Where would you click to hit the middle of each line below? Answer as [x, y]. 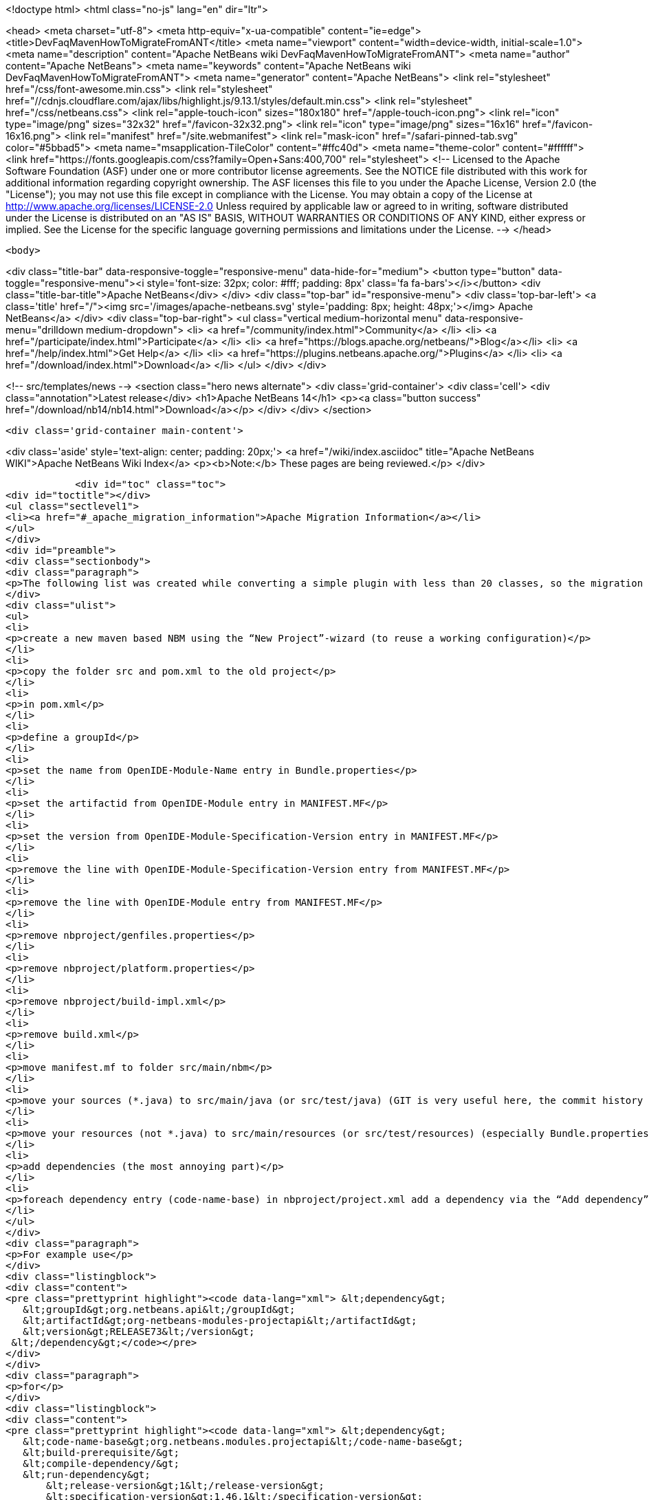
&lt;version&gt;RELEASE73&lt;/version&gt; [139, 1331]
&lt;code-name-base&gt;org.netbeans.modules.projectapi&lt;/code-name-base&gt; [243, 1442]
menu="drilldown [45, 330]
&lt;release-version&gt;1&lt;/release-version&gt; [185, 1486]
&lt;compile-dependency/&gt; [101, 1464]
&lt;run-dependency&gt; [87, 1475]
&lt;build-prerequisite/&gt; [101, 1453]
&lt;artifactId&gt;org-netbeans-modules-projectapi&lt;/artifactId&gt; [220, 1320]
